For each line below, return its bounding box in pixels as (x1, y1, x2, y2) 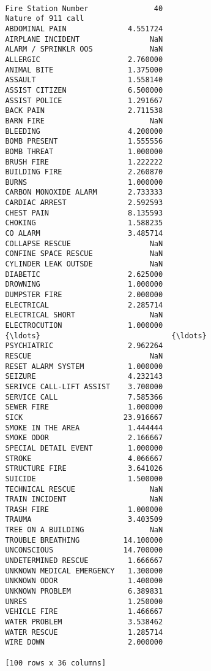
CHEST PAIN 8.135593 (5, 208, 163, 217)
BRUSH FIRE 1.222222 (5, 157, 163, 166)
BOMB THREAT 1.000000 (5, 147, 163, 156)
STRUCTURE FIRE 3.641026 (5, 464, 163, 473)
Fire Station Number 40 (5, 4, 163, 13)
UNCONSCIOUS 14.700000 (5, 546, 163, 555)
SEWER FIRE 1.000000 (5, 403, 163, 412)
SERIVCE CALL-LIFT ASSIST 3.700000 (5, 382, 163, 391)
